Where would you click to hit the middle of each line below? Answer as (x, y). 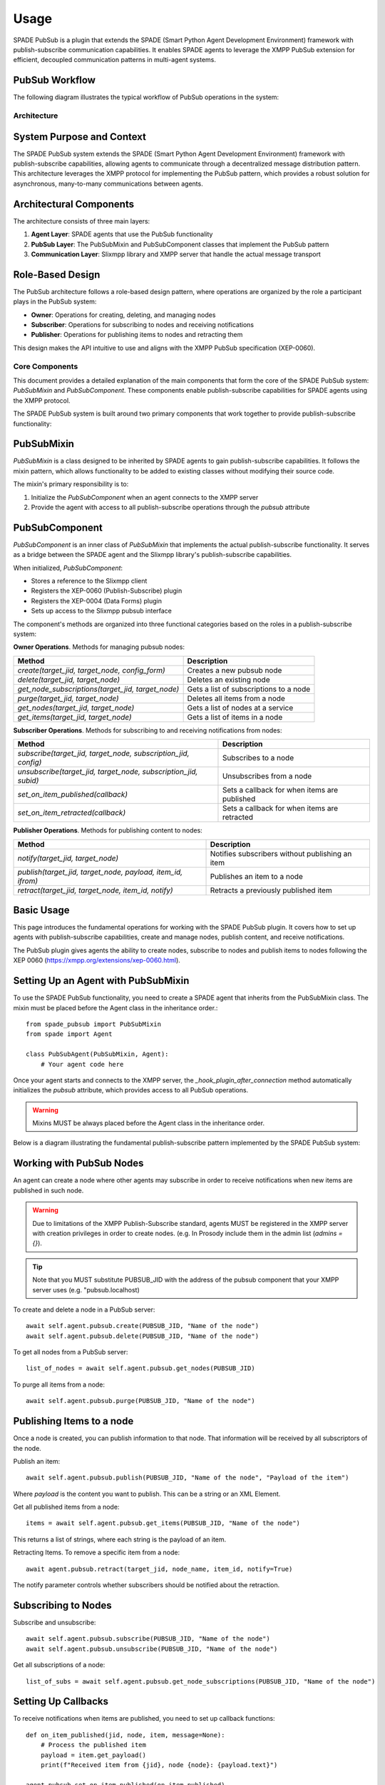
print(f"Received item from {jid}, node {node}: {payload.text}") (159, 1765)
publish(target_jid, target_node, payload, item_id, (100, 872)
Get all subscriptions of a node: (59, 1665)
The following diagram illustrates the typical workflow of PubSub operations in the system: (146, 97)
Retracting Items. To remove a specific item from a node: (97, 1552)
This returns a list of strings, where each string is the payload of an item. (120, 1539)
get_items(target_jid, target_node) (75, 717)
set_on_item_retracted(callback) (72, 813)
